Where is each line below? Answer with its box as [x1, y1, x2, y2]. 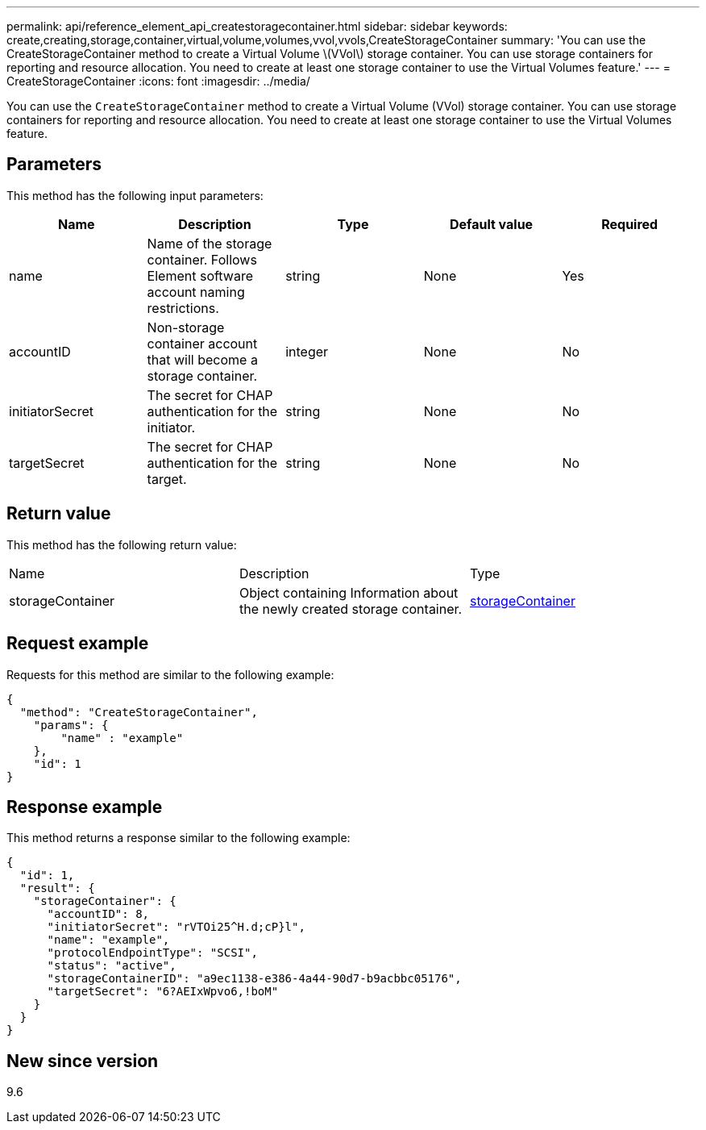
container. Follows [147, 251, 257, 268]
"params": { [33, 718, 109, 732]
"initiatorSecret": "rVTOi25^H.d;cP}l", [47, 920, 305, 934]
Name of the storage [147, 235, 272, 252]
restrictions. [147, 299, 219, 316]
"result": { [19, 882, 95, 895]
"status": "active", [47, 959, 176, 973]
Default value [449, 215, 534, 232]
